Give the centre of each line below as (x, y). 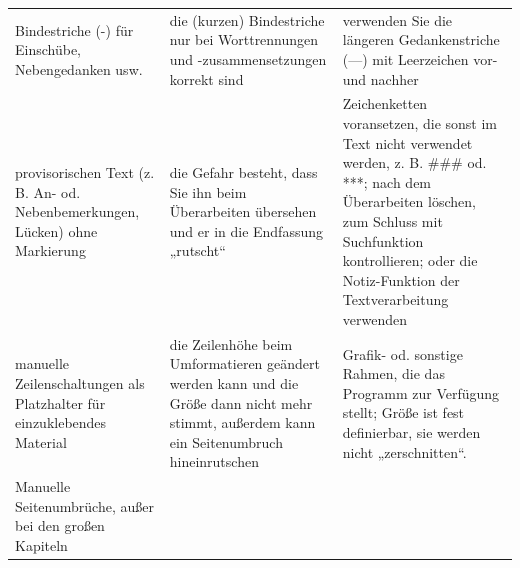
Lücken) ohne (56, 230)
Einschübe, (48, 49)
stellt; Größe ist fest (403, 412)
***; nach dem (387, 181)
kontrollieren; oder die (410, 260)
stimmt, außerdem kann (242, 422)
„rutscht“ (197, 250)
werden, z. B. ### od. (414, 162)
